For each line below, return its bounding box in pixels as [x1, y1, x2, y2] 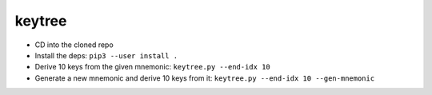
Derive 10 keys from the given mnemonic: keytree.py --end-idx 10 [34, 62, 271, 72]
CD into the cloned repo [34, 40, 114, 49]
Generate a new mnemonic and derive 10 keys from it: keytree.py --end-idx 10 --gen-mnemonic [34, 73, 375, 83]
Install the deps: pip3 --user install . [34, 50, 178, 60]
